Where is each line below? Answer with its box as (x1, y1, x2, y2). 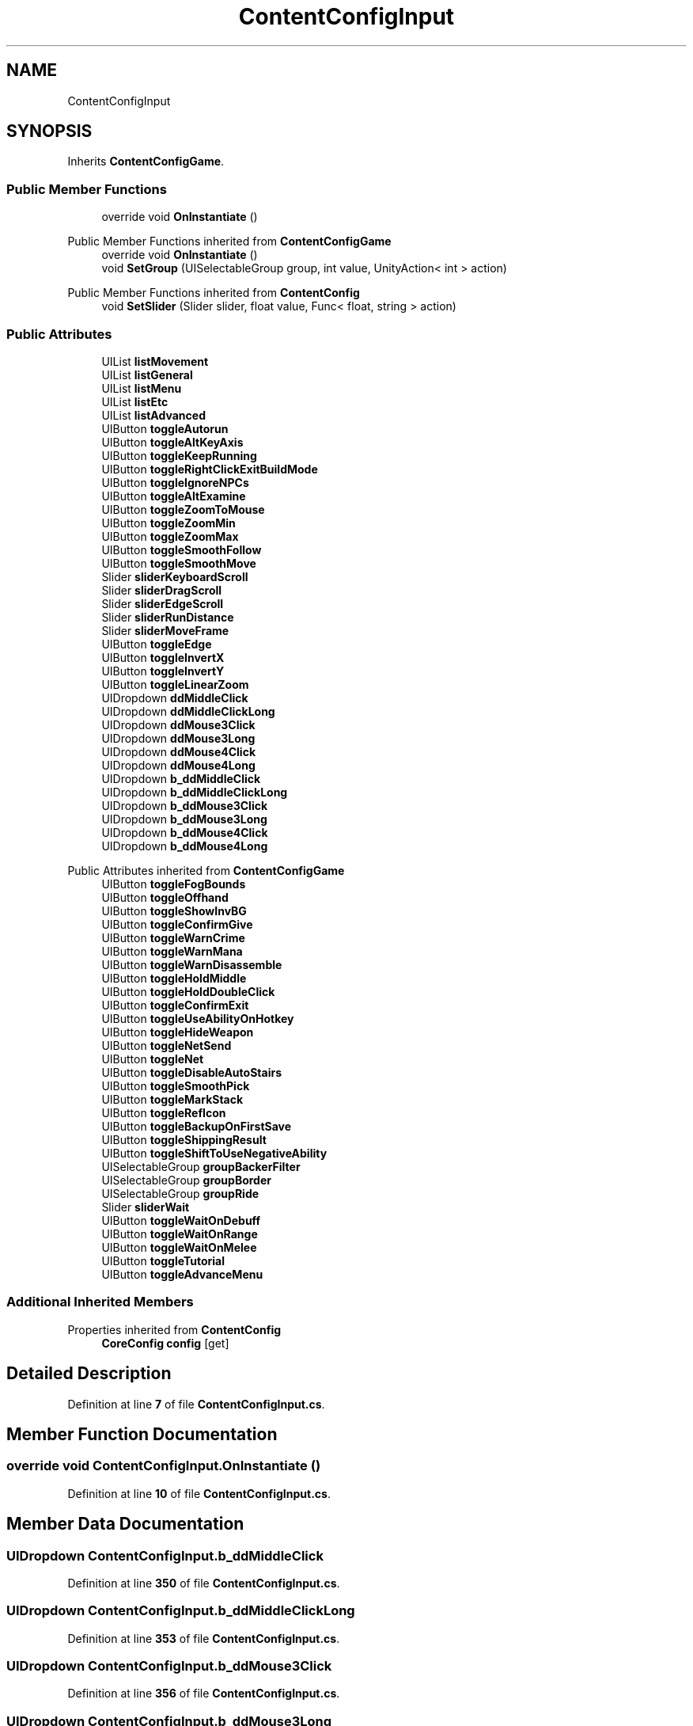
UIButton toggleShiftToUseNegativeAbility (101, 1146, 328, 1160)
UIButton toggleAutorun (101, 421, 229, 435)
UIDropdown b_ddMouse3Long (101, 812, 267, 826)
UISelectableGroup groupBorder (101, 1173, 271, 1187)
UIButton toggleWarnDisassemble (101, 957, 282, 971)
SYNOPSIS (6, 121, 93, 142)
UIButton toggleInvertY (101, 663, 225, 678)
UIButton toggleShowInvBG (101, 903, 247, 918)
